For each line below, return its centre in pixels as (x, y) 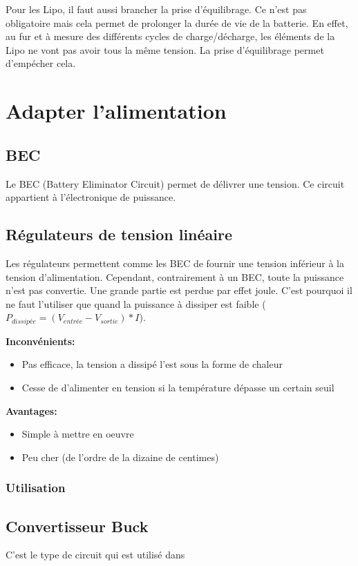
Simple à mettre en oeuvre (78, 434)
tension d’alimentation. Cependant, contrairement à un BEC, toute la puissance (175, 276)
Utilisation (36, 488)
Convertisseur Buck (77, 526)
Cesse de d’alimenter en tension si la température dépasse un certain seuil (178, 387)
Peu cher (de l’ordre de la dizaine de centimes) (120, 457)
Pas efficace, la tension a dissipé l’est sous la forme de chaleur (152, 364)
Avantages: (31, 410)
